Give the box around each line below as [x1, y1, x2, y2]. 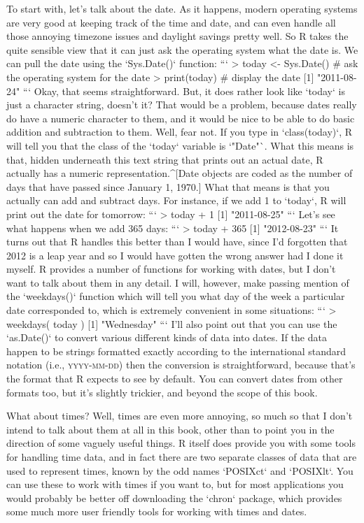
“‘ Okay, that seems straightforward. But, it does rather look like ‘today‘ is [22, 83, 345, 98]
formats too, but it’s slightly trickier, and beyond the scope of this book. [6, 385, 318, 399]
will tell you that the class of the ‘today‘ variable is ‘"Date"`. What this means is [6, 138, 354, 152]
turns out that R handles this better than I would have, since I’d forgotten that [6, 234, 348, 249]
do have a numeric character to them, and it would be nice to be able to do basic [6, 110, 355, 125]
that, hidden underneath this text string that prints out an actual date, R [6, 152, 323, 166]
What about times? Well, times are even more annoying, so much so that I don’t [6, 408, 353, 423]
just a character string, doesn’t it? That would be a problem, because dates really [6, 97, 357, 112]
